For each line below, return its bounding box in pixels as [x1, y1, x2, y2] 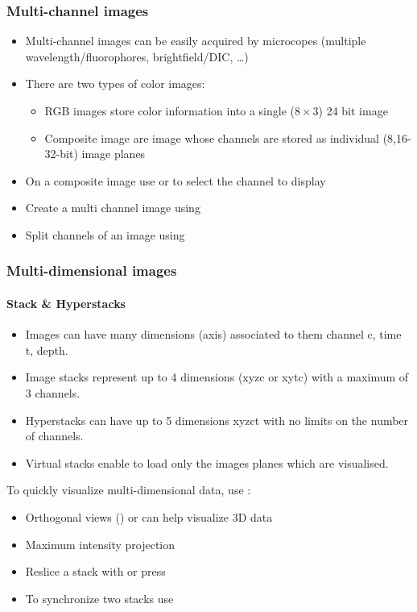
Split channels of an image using [25, 226, 185, 243]
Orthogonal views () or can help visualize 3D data [25, 508, 273, 525]
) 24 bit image [318, 102, 388, 119]
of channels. [25, 427, 84, 444]
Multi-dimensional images [6, 260, 177, 281]
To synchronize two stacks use [25, 589, 174, 606]
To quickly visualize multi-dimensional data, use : [6, 481, 251, 498]
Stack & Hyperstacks [6, 295, 126, 311]
